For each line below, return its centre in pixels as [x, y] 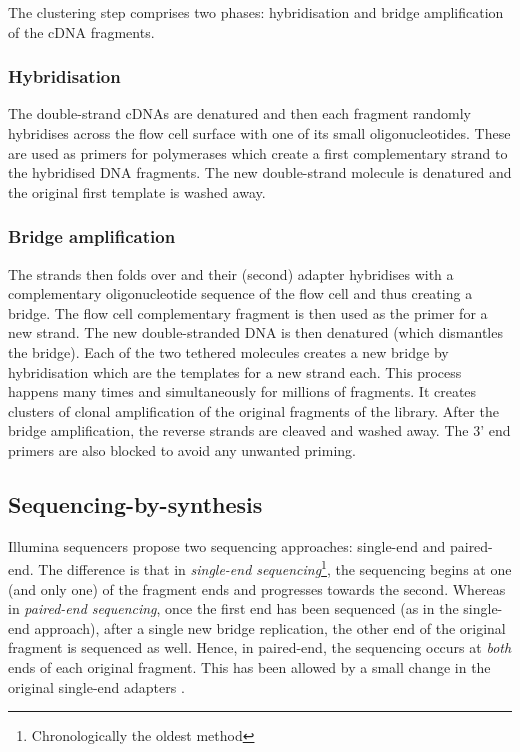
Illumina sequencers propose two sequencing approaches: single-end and [227, 545]
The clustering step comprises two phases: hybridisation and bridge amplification [256, 12]
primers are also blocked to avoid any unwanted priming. [182, 449]
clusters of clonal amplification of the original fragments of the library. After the [253, 410]
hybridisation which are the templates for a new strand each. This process [235, 371]
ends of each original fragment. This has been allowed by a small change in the [249, 666]
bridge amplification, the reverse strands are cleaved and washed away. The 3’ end [259, 430]
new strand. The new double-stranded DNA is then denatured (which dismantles [255, 332]
